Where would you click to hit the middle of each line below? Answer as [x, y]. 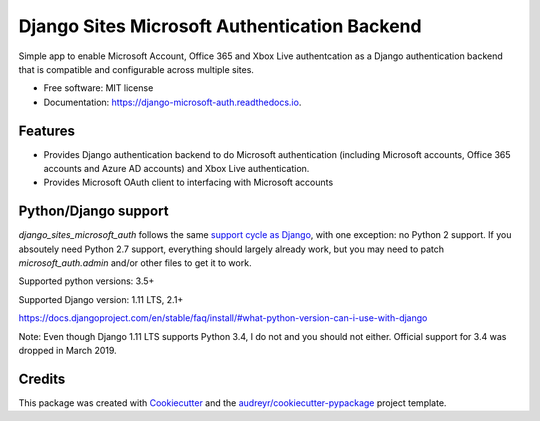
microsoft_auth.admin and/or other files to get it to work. [135, 263]
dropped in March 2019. [67, 351]
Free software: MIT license [98, 88]
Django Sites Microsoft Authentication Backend [220, 26]
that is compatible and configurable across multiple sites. [136, 69]
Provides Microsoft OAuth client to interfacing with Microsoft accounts [188, 182]
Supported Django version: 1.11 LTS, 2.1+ [101, 299]
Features [46, 130]
